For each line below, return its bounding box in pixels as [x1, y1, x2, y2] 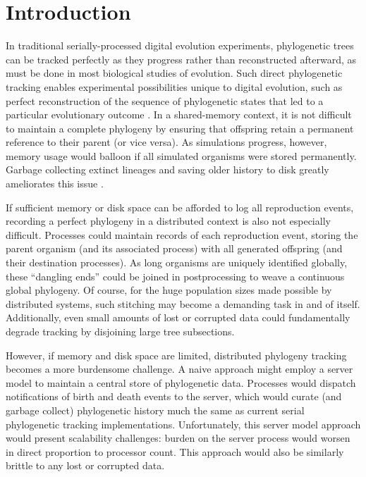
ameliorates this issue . [6, 176, 104, 191]
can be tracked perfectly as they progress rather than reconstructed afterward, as [6, 51, 356, 66]
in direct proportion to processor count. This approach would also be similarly [6, 444, 344, 459]
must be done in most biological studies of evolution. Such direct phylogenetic [6, 66, 343, 80]
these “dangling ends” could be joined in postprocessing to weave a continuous [6, 268, 345, 283]
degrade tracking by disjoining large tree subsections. [6, 324, 235, 338]
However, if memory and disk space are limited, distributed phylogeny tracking [6, 347, 347, 362]
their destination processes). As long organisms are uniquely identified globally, [6, 255, 348, 270]
